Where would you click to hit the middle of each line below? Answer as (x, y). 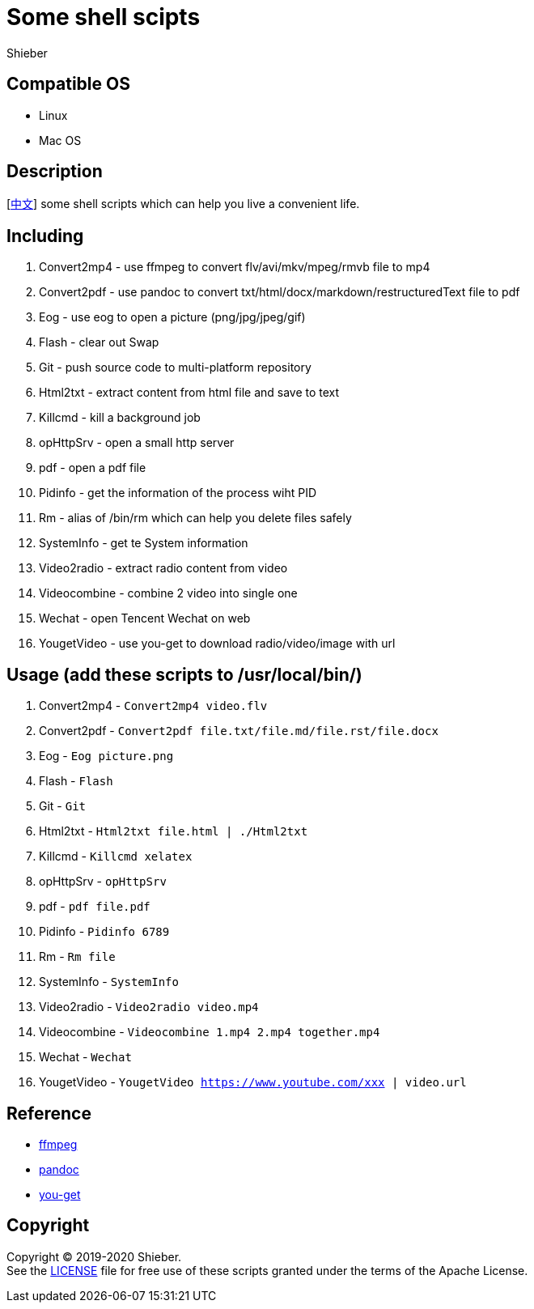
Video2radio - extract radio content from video (163, 568)
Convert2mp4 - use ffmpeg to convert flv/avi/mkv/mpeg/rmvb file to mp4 (235, 267)
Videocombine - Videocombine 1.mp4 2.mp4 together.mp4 (210, 1032)
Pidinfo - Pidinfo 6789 (104, 932)
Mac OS (60, 140)
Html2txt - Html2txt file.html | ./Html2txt (174, 831)
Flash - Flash (76, 781)
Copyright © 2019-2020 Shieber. (94, 1256)
